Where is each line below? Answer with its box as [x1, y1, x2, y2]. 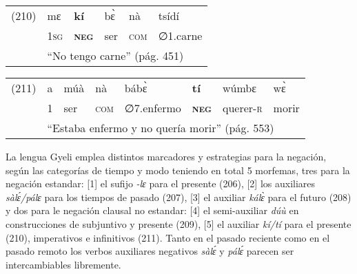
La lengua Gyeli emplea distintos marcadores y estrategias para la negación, [6, 149, 327, 163]
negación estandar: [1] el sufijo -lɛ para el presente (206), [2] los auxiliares [6, 176, 316, 191]
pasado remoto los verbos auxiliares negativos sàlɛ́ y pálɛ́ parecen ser [6, 244, 294, 258]
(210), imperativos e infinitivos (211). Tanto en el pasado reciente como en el [6, 230, 330, 244]
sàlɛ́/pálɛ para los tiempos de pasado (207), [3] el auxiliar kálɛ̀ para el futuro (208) [6, 189, 351, 204]
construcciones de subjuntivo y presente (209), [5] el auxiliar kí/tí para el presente [6, 216, 351, 231]
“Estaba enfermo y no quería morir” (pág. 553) [47, 120, 274, 136]
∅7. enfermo [124, 100, 181, 116]
